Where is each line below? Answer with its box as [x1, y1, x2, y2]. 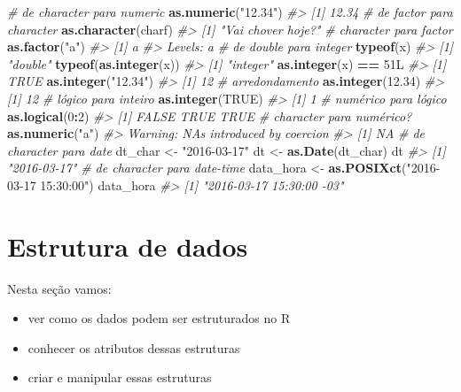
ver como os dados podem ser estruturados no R [27, 309, 291, 327]
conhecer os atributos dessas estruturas [27, 338, 240, 357]
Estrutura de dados [7, 227, 248, 264]
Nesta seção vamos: [7, 279, 112, 297]
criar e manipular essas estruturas [27, 368, 212, 387]
